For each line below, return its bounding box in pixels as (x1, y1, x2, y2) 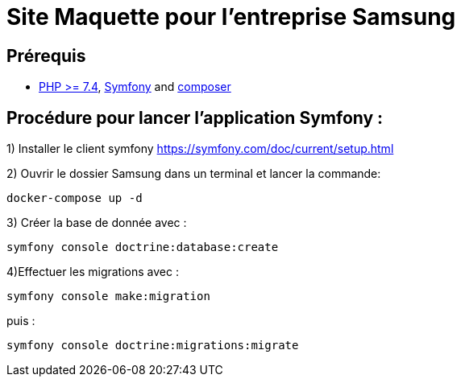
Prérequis (6, 45, 86, 66)
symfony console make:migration (6, 290, 210, 303)
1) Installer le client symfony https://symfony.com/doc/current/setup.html (6, 142, 394, 156)
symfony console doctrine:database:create (6, 241, 279, 254)
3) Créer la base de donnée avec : (6, 216, 187, 230)
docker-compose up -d (6, 191, 143, 205)
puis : (6, 314, 35, 328)
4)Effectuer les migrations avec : (6, 265, 179, 279)
